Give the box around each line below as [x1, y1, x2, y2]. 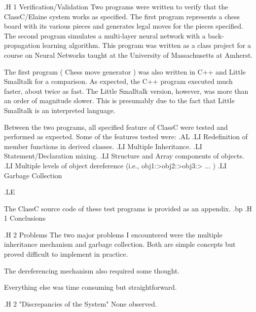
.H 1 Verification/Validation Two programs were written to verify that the [4, 1, 228, 11]
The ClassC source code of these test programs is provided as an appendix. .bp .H [4, 203, 252, 213]
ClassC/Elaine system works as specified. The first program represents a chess [4, 11, 240, 21]
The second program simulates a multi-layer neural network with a [4, 30, 206, 40]
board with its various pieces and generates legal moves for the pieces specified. [4, 21, 243, 31]
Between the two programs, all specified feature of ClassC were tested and [4, 121, 228, 132]
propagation [4, 40, 40, 50]
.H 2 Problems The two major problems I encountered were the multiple [4, 229, 222, 239]
